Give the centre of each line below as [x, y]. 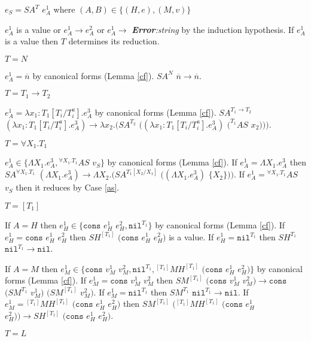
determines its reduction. [114, 41]
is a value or [39, 29]
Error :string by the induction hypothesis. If [213, 29]
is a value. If [191, 236]
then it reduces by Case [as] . [68, 187]
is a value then [32, 41]
